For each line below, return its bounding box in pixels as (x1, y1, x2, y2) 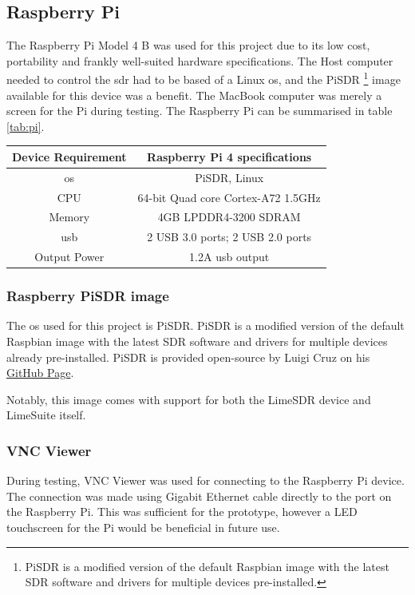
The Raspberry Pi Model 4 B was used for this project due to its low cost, (6, 37, 370, 54)
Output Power (34, 248, 105, 265)
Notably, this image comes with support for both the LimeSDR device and (6, 391, 371, 407)
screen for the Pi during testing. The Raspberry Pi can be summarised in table (6, 102, 393, 119)
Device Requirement (12, 148, 127, 165)
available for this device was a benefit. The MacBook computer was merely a (6, 86, 382, 103)
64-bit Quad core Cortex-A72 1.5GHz (137, 188, 321, 205)
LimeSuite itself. (6, 407, 86, 423)
